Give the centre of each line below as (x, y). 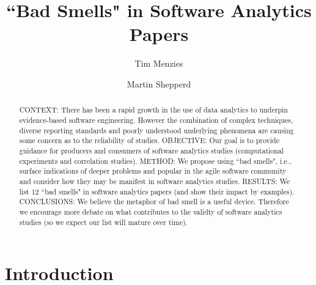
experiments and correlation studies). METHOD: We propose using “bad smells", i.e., (155, 161)
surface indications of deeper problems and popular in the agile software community (153, 171)
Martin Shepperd (159, 83)
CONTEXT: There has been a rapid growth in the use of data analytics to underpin (153, 110)
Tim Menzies (159, 63)
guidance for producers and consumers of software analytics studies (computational (152, 150)
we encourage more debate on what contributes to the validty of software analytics (151, 211)
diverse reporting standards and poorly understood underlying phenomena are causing (156, 130)
